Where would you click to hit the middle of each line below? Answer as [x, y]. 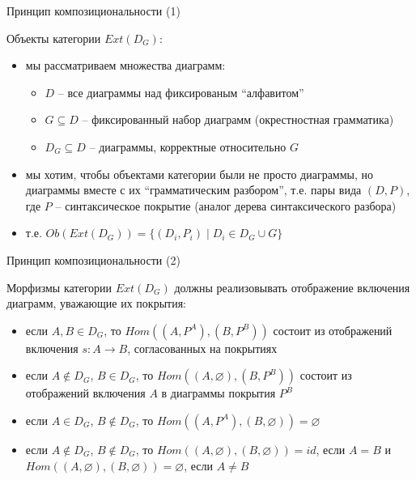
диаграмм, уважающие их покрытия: [96, 303]
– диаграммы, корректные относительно [188, 146]
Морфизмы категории [59, 287]
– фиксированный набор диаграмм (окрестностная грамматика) [238, 119]
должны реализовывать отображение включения [292, 287]
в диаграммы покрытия [219, 393]
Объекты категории [54, 38]
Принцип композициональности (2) [93, 259]
